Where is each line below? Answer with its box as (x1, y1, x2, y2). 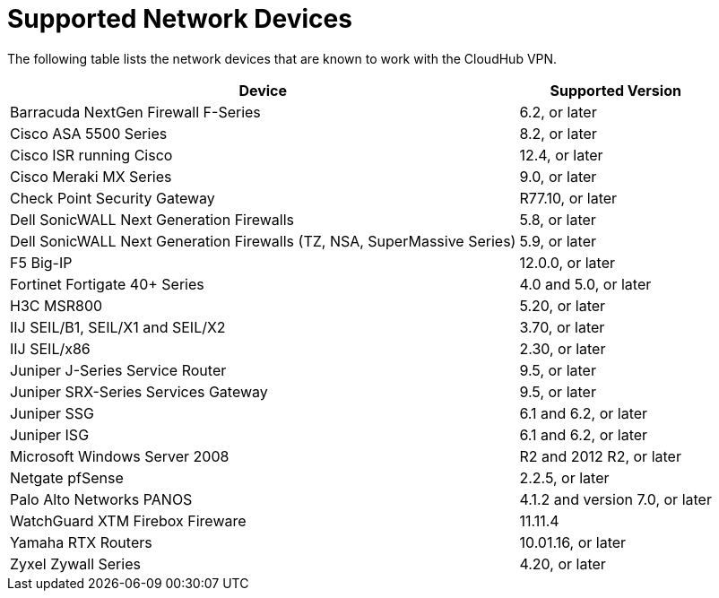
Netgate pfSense (10, 468, 124, 487)
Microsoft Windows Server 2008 (10, 446, 230, 465)
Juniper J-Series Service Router (10, 360, 227, 379)
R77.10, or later (519, 188, 618, 207)
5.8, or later (519, 210, 596, 229)
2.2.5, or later (519, 468, 610, 487)
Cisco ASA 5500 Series (10, 124, 168, 143)
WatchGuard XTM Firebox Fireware (10, 511, 247, 530)
